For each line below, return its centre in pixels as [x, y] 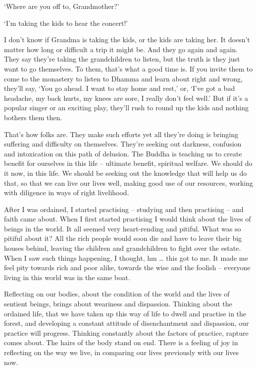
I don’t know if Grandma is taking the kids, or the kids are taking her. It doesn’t [127, 39]
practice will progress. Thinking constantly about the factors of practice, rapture [126, 332]
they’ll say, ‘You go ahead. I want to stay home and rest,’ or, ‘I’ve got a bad [120, 88]
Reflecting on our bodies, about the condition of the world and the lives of [117, 294]
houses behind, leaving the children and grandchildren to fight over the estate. [123, 248]
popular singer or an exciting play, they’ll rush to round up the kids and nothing [127, 108]
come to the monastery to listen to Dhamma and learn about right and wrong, [123, 78]
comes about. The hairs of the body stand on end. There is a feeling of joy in [121, 342]
